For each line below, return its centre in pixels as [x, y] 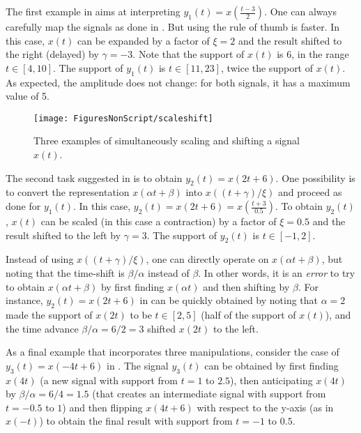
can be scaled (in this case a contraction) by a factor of [159, 221]
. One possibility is [315, 177]
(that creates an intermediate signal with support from [209, 394]
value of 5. [28, 96]
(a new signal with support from [109, 380]
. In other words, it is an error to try [277, 272]
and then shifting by [246, 286]
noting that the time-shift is [65, 272]
